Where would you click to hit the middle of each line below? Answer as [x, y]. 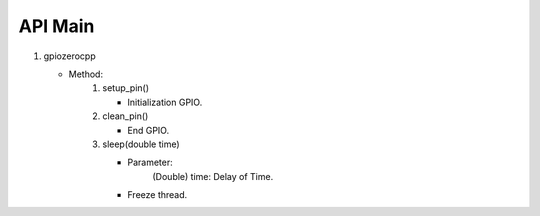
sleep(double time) [141, 144]
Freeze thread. [157, 195]
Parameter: [150, 162]
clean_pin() [125, 116]
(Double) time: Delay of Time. [213, 176]
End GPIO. [148, 130]
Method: [86, 74]
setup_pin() [126, 88]
